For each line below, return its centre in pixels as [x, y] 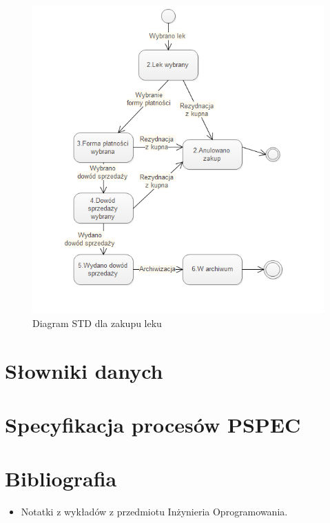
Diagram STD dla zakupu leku [97, 323]
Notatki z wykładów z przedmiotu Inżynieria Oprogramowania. [154, 512]
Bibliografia [61, 478]
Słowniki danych [84, 370]
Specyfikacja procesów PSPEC [153, 425]
